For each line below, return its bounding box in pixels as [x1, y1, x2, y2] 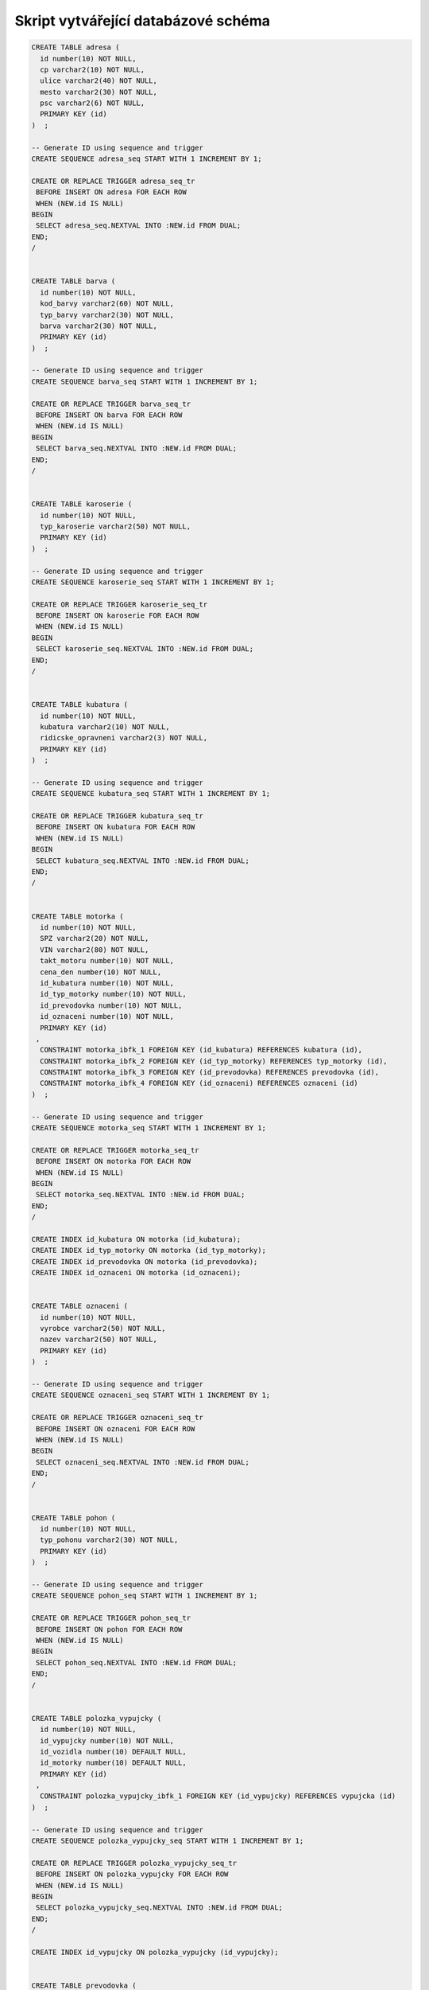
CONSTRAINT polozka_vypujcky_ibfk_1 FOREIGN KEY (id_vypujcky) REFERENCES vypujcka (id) [40, 1792, 396, 1801]
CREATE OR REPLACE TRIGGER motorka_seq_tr [31, 1145, 199, 1154]
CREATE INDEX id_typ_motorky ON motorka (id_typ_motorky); [31, 1246, 266, 1255]
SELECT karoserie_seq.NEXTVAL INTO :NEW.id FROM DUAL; [36, 645, 254, 654]
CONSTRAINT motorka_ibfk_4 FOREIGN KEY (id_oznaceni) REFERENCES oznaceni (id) [40, 1079, 359, 1088]
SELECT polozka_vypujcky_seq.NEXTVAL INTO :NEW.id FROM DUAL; [36, 1903, 284, 1912]
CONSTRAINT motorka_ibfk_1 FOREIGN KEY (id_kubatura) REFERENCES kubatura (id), [40, 1045, 363, 1055]
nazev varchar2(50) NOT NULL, [40, 1335, 158, 1344]
